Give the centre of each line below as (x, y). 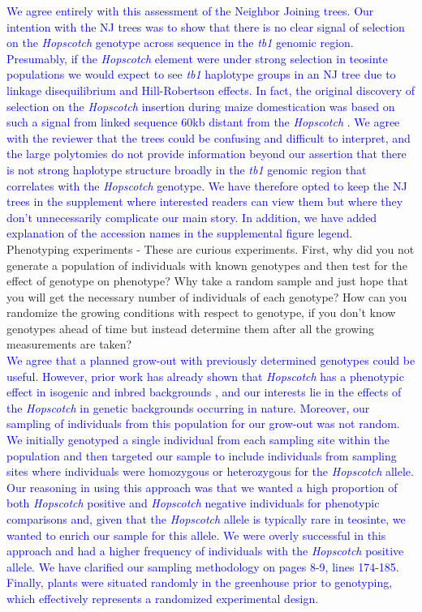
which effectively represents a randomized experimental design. (163, 598)
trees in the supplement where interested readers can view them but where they (205, 201)
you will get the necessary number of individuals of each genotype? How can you (207, 296)
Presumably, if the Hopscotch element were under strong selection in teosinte (197, 58)
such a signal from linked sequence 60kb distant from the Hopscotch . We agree (203, 122)
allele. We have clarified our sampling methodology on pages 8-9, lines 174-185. (203, 566)
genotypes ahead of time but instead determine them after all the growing (190, 328)
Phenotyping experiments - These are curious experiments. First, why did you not (211, 248)
